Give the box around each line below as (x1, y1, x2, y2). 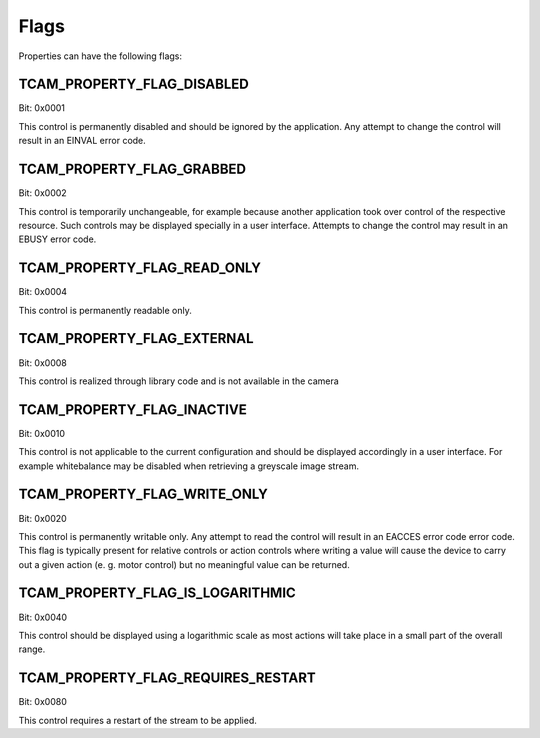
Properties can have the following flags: (18, 50, 183, 62)
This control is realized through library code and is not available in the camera (18, 375, 339, 387)
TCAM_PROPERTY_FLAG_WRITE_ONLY (18, 486, 269, 503)
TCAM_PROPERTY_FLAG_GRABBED (18, 161, 247, 178)
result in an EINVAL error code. (18, 135, 147, 147)
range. (18, 643, 46, 655)
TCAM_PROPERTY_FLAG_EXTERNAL (18, 330, 254, 347)
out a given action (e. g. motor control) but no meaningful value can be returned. (18, 558, 350, 570)
